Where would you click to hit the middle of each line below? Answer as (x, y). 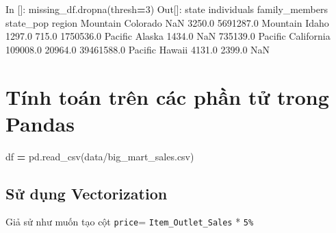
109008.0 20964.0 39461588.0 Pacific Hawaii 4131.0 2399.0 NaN (138, 49)
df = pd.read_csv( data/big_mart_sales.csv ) (100, 156)
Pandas (40, 123)
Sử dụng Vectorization (87, 193)
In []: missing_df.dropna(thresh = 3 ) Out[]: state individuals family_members (167, 9)
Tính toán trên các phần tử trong (167, 96)
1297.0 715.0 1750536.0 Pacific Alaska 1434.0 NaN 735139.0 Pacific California (168, 36)
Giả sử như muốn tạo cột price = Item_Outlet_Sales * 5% (130, 222)
